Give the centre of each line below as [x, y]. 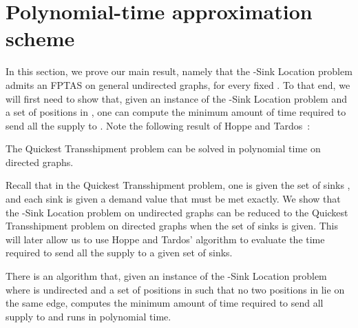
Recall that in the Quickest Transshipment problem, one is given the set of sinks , [178, 185]
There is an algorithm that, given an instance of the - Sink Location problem [166, 276]
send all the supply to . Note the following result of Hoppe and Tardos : [158, 125]
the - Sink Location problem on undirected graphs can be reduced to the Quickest [177, 212]
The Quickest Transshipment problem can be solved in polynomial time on [163, 148]
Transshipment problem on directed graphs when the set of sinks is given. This [172, 226]
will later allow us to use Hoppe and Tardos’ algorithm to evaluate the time [165, 239]
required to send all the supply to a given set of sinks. [119, 253]
